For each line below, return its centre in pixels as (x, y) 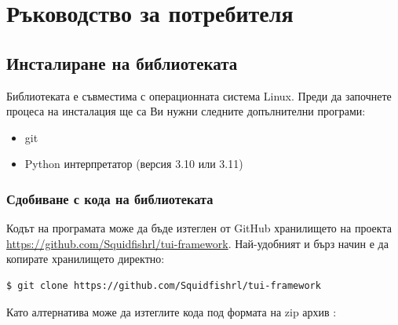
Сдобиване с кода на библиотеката (110, 198)
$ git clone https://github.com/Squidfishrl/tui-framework (164, 285)
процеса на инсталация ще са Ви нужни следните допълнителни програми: (186, 111)
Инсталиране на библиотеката (122, 62)
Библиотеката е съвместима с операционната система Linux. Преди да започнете (199, 95)
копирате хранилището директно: (86, 259)
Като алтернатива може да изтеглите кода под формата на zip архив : (172, 311)
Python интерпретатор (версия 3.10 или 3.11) (134, 164)
